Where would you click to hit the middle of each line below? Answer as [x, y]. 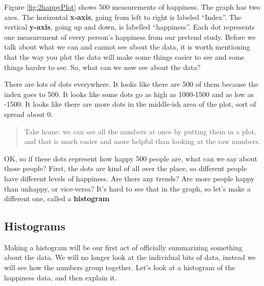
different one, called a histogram [57, 198]
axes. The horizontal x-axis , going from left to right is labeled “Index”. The [123, 17]
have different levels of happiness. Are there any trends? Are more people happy [129, 178]
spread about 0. [29, 114]
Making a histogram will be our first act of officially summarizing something [123, 247]
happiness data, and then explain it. [61, 277]
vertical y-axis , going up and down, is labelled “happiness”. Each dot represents [129, 27]
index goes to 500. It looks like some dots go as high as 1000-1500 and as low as [129, 94]
